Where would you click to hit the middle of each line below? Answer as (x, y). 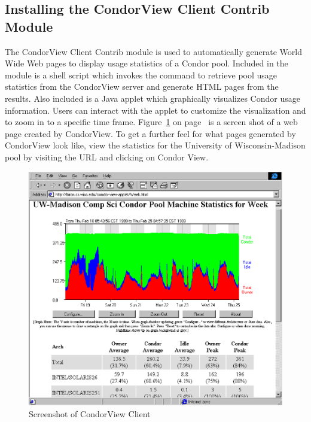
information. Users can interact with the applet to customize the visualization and (155, 110)
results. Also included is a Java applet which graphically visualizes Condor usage (153, 98)
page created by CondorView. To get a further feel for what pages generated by (150, 133)
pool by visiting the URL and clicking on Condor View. (107, 157)
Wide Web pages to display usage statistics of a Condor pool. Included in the (147, 63)
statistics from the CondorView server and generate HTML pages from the (142, 86)
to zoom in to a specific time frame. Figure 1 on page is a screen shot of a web (151, 122)
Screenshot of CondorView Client (90, 413)
